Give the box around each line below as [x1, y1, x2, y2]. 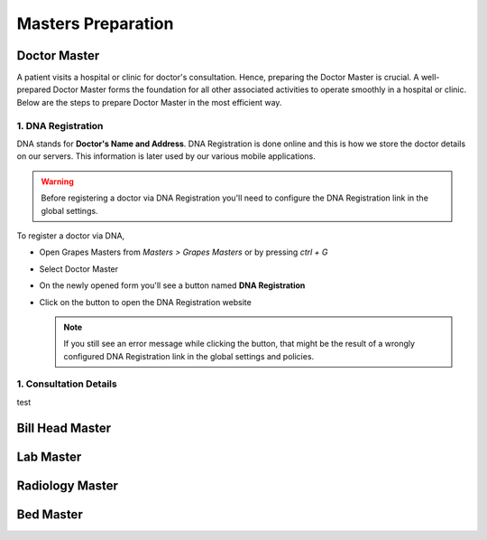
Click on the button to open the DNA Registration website [39, 296, 252, 307]
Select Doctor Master [39, 263, 119, 275]
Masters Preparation [16, 14, 174, 33]
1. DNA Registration [16, 119, 104, 132]
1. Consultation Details [16, 377, 117, 390]
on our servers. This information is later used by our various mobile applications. [16, 151, 316, 162]
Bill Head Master [16, 420, 112, 435]
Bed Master [16, 507, 83, 522]
